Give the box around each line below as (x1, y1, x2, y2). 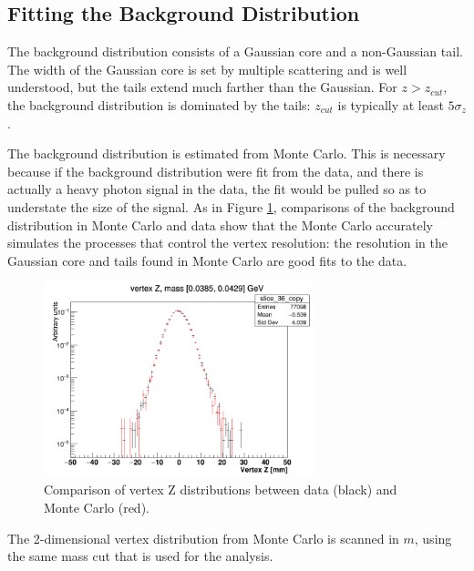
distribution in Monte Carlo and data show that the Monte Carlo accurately (7, 215, 434, 234)
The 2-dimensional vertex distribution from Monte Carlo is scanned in (7, 528, 399, 547)
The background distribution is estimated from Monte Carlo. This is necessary (7, 144, 446, 163)
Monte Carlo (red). (44, 498, 149, 516)
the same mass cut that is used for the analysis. (7, 546, 273, 566)
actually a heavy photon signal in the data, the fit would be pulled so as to (7, 179, 427, 199)
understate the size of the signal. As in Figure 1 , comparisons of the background (7, 197, 455, 216)
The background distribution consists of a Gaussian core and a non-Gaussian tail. (7, 42, 463, 61)
